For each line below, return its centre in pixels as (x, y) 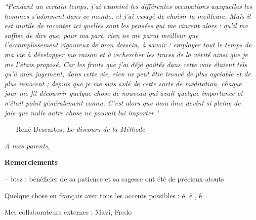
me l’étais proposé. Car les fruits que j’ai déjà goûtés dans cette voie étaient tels (126, 64)
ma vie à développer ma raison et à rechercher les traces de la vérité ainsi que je (126, 54)
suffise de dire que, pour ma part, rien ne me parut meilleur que (102, 35)
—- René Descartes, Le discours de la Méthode (75, 129)
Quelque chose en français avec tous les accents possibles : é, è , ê (103, 195)
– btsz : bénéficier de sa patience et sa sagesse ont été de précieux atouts (114, 178)
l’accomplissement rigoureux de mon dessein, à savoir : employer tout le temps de (128, 45)
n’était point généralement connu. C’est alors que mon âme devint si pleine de (123, 102)
